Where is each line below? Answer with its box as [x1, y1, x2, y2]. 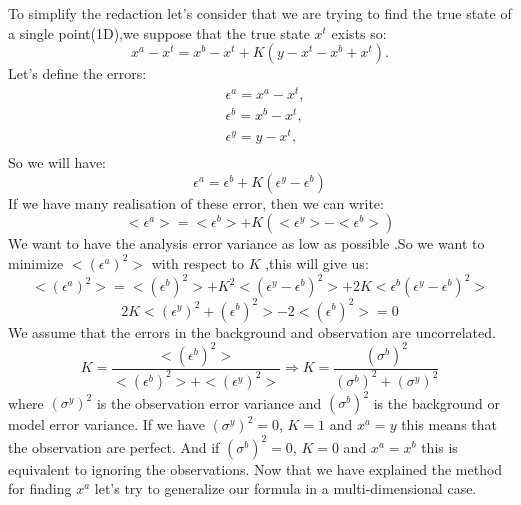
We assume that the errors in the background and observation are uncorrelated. [8, 321, 496, 342]
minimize [8, 252, 64, 273]
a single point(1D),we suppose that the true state [8, 22, 310, 43]
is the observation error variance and [96, 392, 322, 413]
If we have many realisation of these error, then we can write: [8, 192, 384, 213]
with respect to [151, 252, 244, 273]
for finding [8, 478, 72, 499]
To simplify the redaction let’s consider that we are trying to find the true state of [8, 3, 512, 23]
